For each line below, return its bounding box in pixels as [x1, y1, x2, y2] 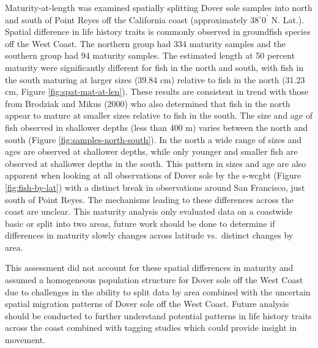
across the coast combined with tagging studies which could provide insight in [5, 321, 297, 334]
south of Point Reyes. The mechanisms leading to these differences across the [5, 193, 294, 205]
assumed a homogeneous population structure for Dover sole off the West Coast [5, 273, 303, 286]
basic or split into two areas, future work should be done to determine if [5, 217, 275, 229]
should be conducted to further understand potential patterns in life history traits [5, 309, 312, 322]
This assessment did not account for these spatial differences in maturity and [5, 261, 294, 274]
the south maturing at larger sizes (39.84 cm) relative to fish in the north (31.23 [5, 73, 305, 86]
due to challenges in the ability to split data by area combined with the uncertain [5, 285, 311, 298]
